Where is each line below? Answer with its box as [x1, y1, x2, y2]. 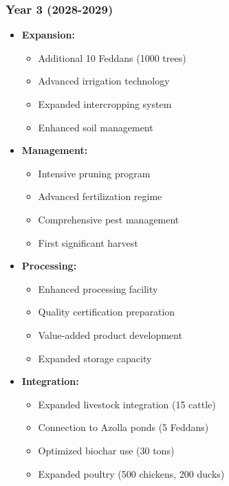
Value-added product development [38, 327, 182, 342]
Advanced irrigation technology [38, 74, 170, 88]
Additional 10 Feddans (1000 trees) [38, 50, 186, 65]
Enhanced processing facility [38, 281, 158, 296]
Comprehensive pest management [38, 212, 179, 226]
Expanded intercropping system [38, 97, 172, 111]
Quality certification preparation [38, 305, 175, 319]
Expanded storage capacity [38, 351, 152, 365]
